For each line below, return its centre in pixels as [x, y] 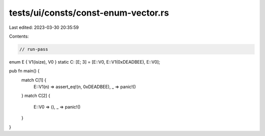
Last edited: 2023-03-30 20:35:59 [44, 27]
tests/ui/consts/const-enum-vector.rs [89, 13]
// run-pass [34, 49]
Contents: [19, 36]
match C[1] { [34, 80]
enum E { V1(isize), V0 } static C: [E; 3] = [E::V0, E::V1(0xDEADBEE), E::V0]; [85, 62]
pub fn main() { [24, 71]
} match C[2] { [36, 96]
